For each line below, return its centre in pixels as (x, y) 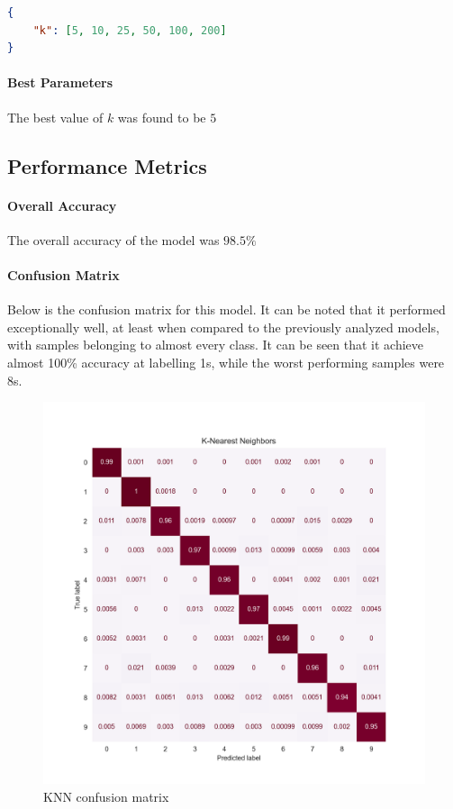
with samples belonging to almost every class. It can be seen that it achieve (216, 345)
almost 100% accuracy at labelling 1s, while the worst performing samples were (226, 362)
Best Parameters (60, 82)
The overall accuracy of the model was (113, 239)
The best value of (55, 117)
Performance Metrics (107, 165)
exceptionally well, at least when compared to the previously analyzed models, (223, 327)
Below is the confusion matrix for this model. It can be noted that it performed (226, 309)
